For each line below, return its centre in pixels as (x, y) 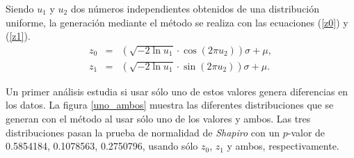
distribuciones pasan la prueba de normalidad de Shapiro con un (143, 132)
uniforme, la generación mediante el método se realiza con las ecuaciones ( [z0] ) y (177, 22)
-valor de (306, 132)
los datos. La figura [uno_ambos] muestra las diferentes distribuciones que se (170, 105)
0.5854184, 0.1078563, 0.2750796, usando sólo (102, 146)
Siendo (20, 8)
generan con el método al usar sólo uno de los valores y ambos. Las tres (158, 119)
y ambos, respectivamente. (283, 146)
